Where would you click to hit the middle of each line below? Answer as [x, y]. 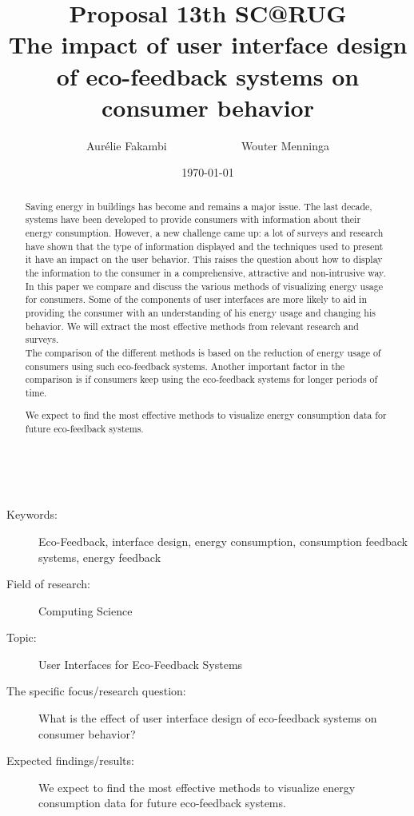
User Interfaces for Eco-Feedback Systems [141, 664]
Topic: [22, 637]
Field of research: [48, 584]
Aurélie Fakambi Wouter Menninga [208, 145]
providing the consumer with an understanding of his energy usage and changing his [200, 312]
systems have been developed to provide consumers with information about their [193, 219]
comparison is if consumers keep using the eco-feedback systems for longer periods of [201, 379]
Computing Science [86, 610]
